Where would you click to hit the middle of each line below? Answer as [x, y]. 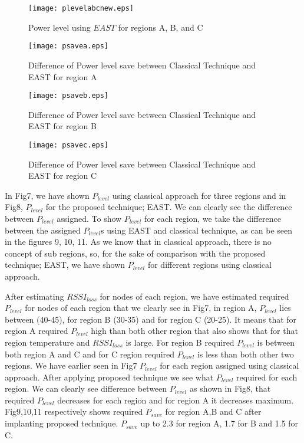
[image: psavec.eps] [69, 145]
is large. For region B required [180, 342]
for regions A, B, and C [161, 27]
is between [276, 342]
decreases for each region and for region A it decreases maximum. [176, 400]
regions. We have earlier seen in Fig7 [71, 365]
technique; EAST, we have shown [65, 265]
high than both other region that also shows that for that [194, 331]
